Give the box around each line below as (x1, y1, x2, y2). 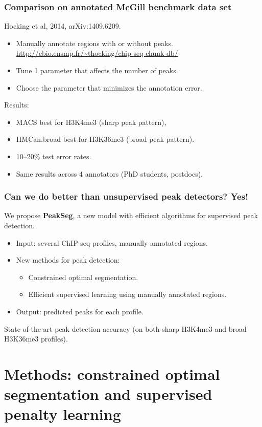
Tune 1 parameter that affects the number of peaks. (16, 65, 178, 75)
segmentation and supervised (4, 383, 212, 404)
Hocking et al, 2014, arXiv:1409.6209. (4, 20, 121, 31)
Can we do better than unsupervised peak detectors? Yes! (4, 190, 248, 203)
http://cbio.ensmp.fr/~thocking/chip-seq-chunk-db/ (16, 48, 178, 58)
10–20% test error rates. (16, 151, 91, 161)
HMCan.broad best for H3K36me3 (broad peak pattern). (16, 134, 195, 144)
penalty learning (4, 403, 121, 424)
